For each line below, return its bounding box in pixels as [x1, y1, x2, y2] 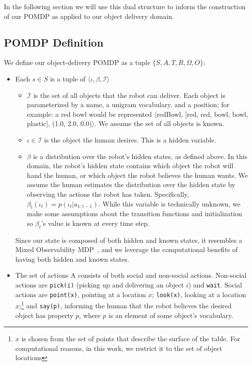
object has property [15, 310, 74, 320]
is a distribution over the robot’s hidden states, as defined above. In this [33, 151, 248, 161]
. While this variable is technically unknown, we [98, 198, 241, 208]
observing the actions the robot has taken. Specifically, [27, 189, 189, 199]
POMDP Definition [4, 34, 104, 49]
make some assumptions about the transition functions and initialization [27, 208, 242, 219]
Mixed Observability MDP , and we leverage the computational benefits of [15, 244, 238, 254]
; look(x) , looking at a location [152, 289, 246, 299]
